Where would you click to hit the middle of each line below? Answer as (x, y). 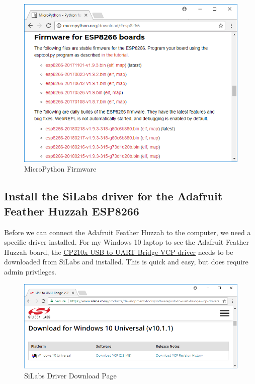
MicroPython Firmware (60, 169)
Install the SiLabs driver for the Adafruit (113, 196)
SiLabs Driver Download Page (70, 375)
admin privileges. (30, 271)
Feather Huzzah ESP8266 (72, 211)
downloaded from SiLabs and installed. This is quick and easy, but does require (126, 262)
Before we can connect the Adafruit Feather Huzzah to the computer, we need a (127, 232)
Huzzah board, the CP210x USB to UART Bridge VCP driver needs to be (119, 252)
